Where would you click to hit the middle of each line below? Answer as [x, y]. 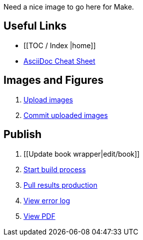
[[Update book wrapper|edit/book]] [82, 154]
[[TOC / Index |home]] [60, 45]
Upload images [48, 99]
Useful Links [35, 26]
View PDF [39, 216]
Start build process [55, 169]
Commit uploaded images [66, 115]
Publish [23, 135]
